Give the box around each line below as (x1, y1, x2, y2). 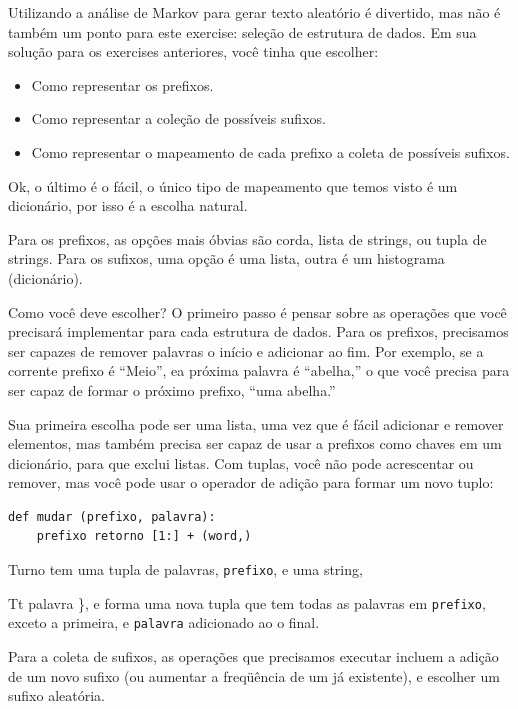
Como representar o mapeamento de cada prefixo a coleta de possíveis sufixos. (31, 141, 510, 162)
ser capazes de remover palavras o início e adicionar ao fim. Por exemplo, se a (8, 340, 484, 361)
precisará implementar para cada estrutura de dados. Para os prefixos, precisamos (8, 321, 509, 342)
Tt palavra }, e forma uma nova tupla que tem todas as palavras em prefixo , (8, 592, 486, 613)
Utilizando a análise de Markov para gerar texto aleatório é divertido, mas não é (8, 2, 501, 22)
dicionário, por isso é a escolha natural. (8, 195, 248, 216)
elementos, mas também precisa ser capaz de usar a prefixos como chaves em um (8, 433, 502, 454)
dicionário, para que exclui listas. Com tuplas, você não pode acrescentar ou (8, 452, 474, 473)
